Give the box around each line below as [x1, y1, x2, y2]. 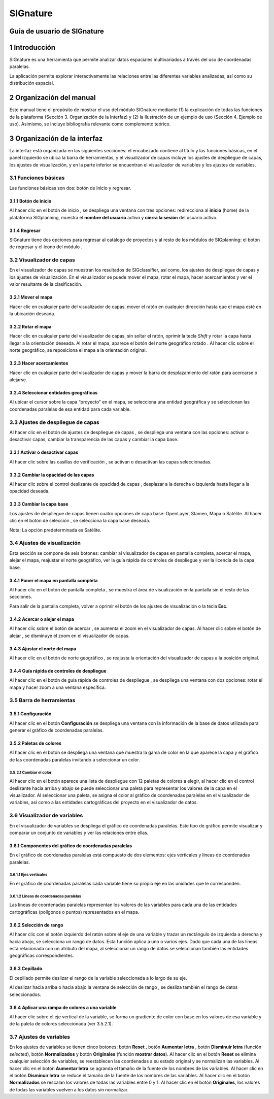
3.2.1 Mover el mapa [9, 294, 53, 301]
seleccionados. [9, 991, 42, 997]
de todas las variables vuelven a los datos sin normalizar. [9, 1086, 129, 1092]
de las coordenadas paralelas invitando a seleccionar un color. [9, 756, 141, 762]
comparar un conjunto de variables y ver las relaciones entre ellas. [9, 829, 149, 836]
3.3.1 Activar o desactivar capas [9, 449, 79, 455]
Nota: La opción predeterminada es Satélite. [9, 527, 101, 533]
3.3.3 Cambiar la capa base [9, 501, 68, 507]
